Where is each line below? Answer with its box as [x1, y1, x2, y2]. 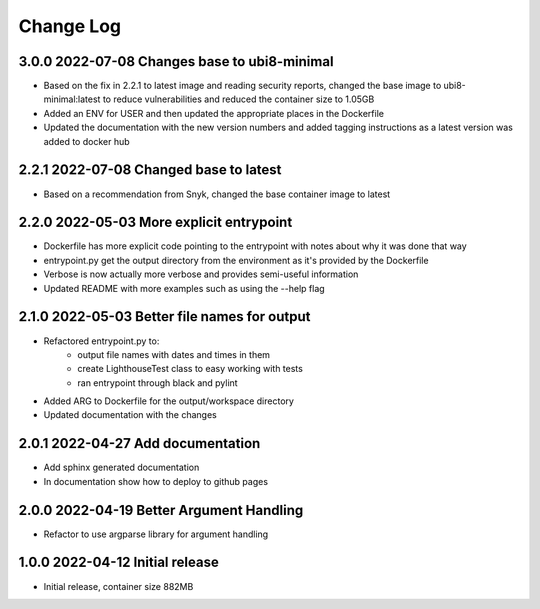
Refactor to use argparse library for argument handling [43, 528, 269, 540]
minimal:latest [43, 93, 101, 105]
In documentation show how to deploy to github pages [43, 475, 269, 487]
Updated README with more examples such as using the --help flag [43, 282, 325, 294]
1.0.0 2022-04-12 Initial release [18, 554, 219, 571]
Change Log [18, 15, 122, 37]
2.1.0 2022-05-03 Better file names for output [18, 308, 311, 325]
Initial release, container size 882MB [43, 580, 194, 592]
